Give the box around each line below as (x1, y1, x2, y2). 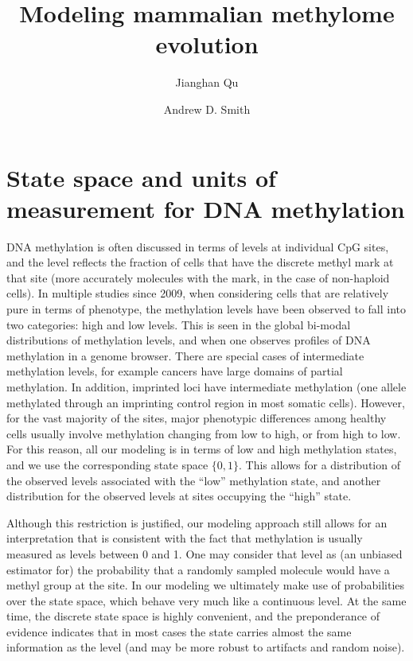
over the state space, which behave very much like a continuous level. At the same (6, 592, 407, 609)
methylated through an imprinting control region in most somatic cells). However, (6, 394, 405, 410)
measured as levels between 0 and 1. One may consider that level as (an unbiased (6, 545, 403, 562)
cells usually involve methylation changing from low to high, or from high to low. (6, 425, 401, 441)
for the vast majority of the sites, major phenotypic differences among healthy (6, 410, 387, 426)
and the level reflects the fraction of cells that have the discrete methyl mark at (6, 254, 394, 270)
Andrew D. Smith (163, 100, 251, 117)
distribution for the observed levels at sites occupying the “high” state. (6, 488, 352, 504)
